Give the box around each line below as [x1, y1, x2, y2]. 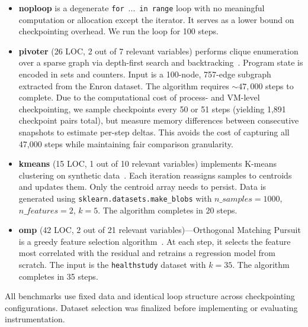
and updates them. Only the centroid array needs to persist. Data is [18, 180, 267, 193]
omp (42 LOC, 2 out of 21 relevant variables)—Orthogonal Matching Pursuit [18, 224, 301, 236]
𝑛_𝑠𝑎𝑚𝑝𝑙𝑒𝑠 [214, 195, 252, 203]
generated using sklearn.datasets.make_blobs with [18, 192, 212, 204]
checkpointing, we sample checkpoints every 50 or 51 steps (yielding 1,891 [18, 102, 286, 115]
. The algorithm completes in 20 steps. [98, 203, 238, 216]
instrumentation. [5, 313, 65, 325]
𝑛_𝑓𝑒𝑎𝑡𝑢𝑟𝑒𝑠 [18, 206, 59, 215]
